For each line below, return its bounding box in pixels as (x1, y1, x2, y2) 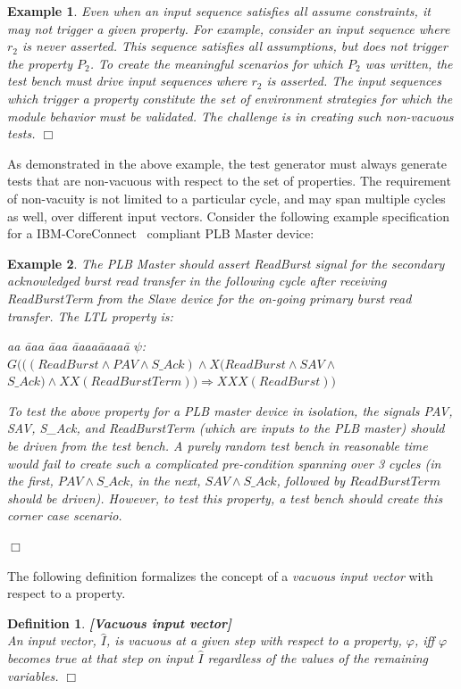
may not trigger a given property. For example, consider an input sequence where (7, 19, 450, 37)
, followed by (276, 471, 346, 490)
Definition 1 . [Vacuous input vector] (7, 613, 232, 632)
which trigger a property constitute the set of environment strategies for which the (7, 88, 453, 107)
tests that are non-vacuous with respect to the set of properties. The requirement (7, 171, 451, 190)
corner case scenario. (7, 506, 122, 525)
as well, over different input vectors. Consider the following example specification (7, 206, 450, 225)
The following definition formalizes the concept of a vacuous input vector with (7, 566, 433, 585)
